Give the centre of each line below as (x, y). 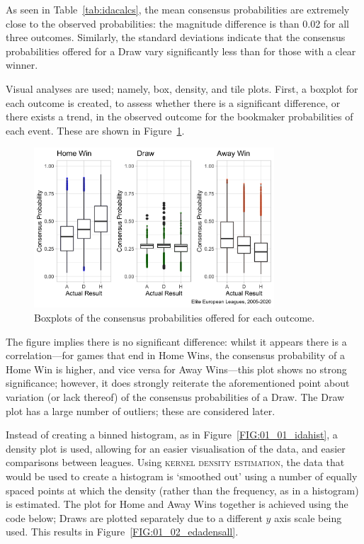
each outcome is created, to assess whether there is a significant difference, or (173, 102)
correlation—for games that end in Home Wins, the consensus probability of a (175, 355)
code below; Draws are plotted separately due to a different (134, 517)
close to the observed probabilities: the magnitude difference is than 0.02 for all (178, 23)
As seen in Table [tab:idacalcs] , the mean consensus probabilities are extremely (178, 9)
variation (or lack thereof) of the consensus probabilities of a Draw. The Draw (175, 397)
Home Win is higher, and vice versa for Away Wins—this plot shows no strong (176, 369)
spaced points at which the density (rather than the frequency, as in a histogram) (182, 490)
